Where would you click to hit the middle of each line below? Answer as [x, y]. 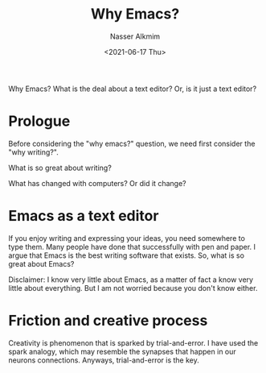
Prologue [39, 121]
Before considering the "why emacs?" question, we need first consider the [132, 143]
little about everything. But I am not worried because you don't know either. [133, 288]
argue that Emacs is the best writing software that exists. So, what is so [127, 255]
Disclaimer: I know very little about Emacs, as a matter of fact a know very [131, 280]
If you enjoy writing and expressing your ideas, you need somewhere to [127, 238]
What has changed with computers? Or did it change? [97, 183]
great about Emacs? [41, 263]
